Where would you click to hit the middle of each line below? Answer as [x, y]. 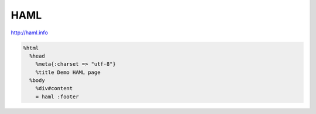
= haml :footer [57, 97]
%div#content [54, 88]
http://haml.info [29, 33]
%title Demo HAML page [68, 72]
